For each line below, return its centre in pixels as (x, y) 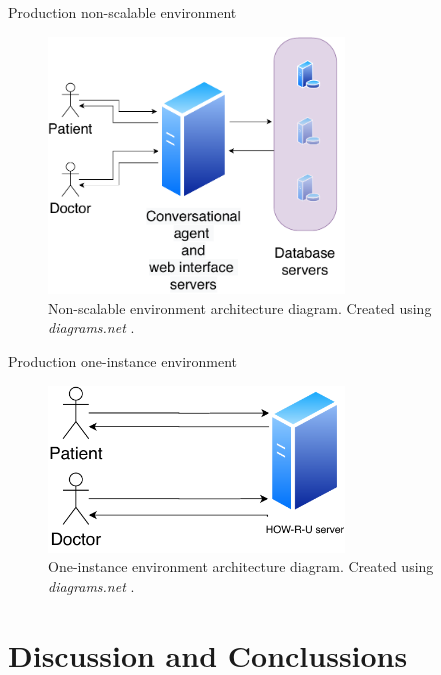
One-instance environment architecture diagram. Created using (241, 566)
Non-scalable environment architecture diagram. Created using (240, 307)
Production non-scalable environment (122, 12)
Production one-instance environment (123, 361)
